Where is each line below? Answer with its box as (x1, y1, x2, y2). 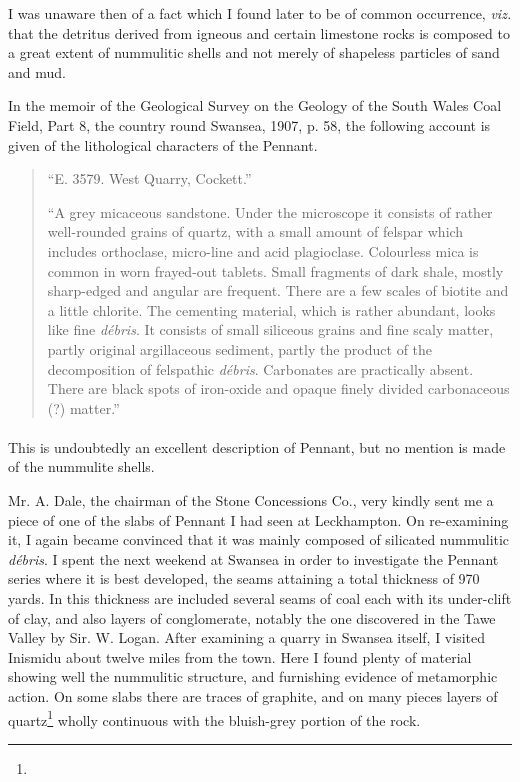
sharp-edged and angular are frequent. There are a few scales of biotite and (47, 280, 509, 301)
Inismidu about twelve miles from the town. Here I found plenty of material (8, 646, 472, 667)
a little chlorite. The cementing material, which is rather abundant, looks (47, 299, 496, 320)
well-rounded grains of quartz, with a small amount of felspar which (47, 221, 464, 242)
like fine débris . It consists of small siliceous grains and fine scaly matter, (47, 319, 494, 340)
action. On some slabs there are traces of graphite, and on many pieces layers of (8, 686, 498, 706)
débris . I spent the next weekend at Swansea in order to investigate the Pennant (8, 548, 499, 569)
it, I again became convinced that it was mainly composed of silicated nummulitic (8, 529, 510, 550)
